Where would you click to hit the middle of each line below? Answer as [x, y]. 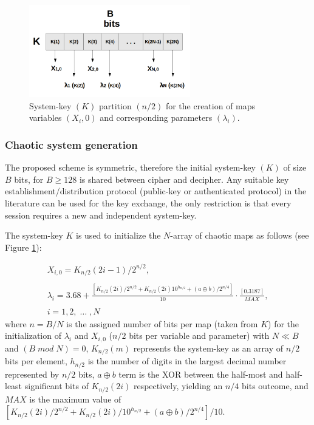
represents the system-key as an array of [208, 348]
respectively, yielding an [178, 386]
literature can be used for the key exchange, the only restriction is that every [148, 203]
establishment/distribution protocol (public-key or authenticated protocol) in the [156, 191]
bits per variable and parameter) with [199, 335]
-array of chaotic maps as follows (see [240, 235]
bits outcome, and [275, 386]
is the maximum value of [75, 399]
